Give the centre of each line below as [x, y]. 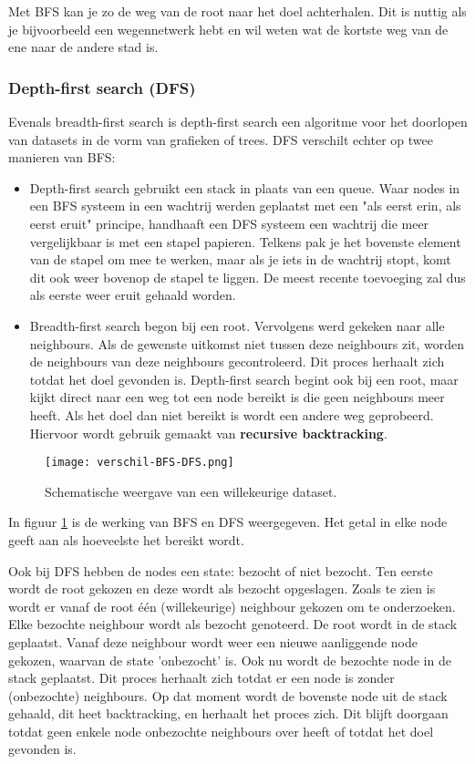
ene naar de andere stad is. [83, 47]
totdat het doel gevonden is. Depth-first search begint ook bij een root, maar [244, 379]
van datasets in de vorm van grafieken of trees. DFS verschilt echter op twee [221, 139]
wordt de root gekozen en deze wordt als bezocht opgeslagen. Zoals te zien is [222, 588]
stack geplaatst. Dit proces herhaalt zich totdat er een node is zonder [201, 678]
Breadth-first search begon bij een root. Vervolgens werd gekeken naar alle [237, 325]
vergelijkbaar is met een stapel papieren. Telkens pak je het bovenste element [245, 241]
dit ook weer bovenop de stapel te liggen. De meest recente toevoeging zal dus [248, 277]
